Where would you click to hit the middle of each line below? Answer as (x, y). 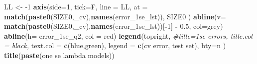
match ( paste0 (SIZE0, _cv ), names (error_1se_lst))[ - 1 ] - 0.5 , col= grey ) (114, 26)
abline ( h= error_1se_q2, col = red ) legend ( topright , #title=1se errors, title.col (128, 35)
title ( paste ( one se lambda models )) (59, 55)
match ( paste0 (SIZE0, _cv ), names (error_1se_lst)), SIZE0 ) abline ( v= (115, 16)
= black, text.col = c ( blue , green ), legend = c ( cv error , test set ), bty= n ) (115, 45)
